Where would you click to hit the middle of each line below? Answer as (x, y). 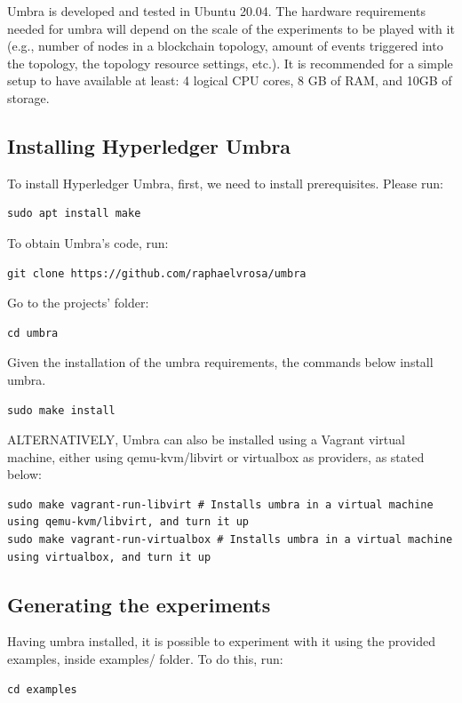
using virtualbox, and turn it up (109, 557)
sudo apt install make (74, 214)
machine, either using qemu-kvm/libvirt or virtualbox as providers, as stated (216, 456)
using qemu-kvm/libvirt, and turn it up (128, 522)
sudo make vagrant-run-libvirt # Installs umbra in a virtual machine (220, 504)
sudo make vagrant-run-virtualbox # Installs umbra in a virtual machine (230, 540)
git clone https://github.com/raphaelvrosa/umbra (157, 273)
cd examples (42, 689)
